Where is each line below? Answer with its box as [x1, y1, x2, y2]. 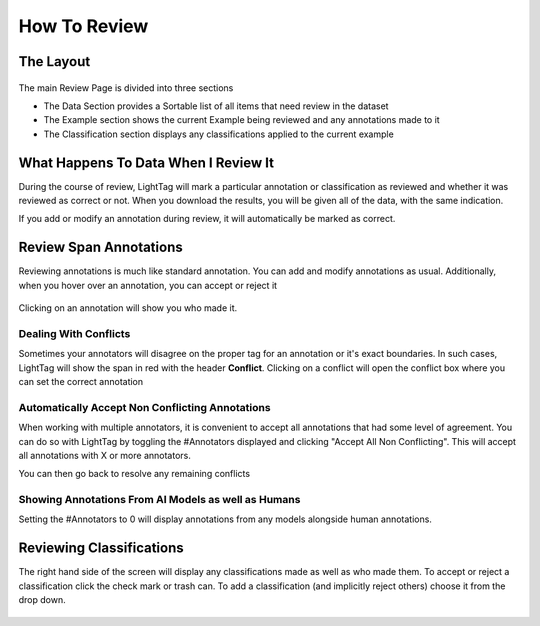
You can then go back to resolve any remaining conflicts [18, 468, 250, 480]
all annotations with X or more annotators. [18, 449, 192, 461]
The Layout [18, 53, 91, 70]
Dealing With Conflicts [18, 326, 131, 340]
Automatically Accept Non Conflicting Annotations [18, 400, 271, 414]
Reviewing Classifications [18, 540, 184, 557]
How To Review [18, 15, 149, 37]
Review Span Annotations [18, 239, 184, 256]
